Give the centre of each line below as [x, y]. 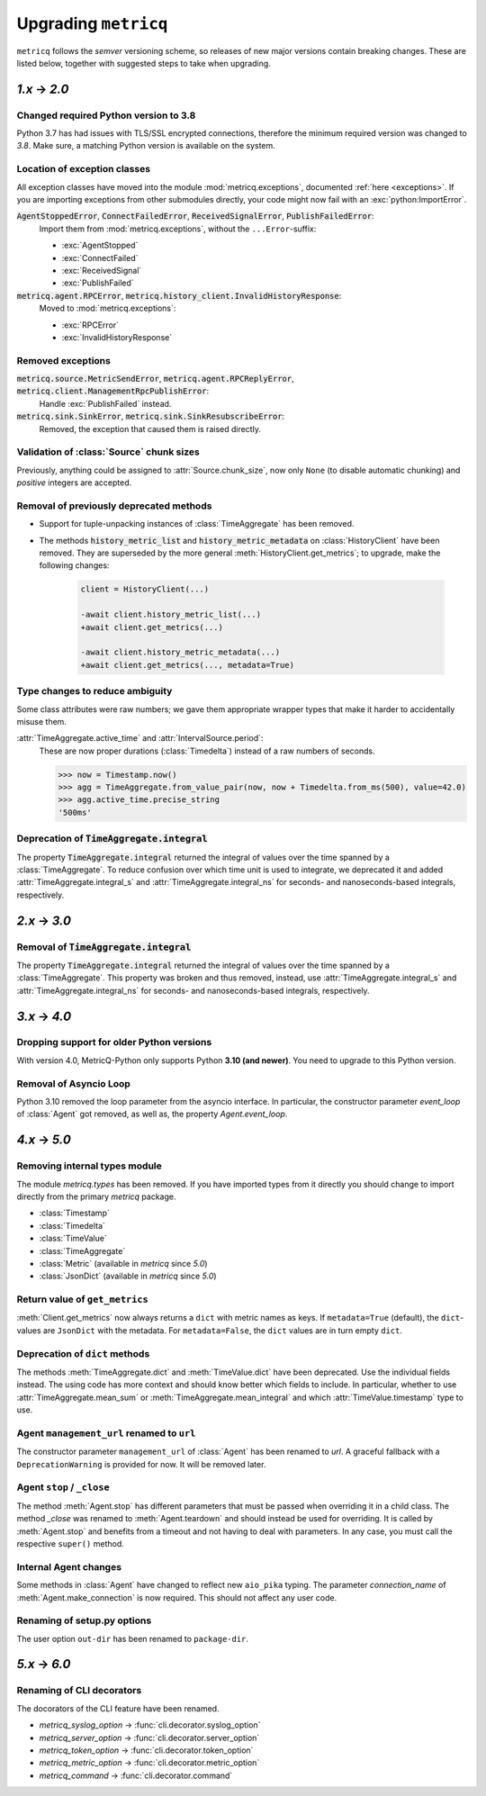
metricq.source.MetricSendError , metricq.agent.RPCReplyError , [155, 379]
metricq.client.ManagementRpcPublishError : [113, 391]
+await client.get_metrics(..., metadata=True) [187, 665]
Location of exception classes [84, 169]
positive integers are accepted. [74, 483]
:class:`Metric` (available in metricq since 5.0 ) [123, 1263]
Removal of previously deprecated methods [114, 506]
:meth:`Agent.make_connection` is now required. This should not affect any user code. [177, 1597]
